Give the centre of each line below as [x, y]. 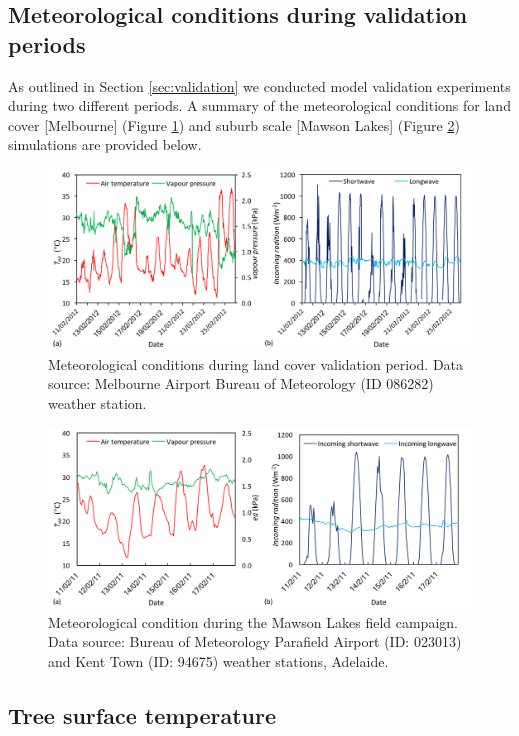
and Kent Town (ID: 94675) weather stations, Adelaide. [218, 661]
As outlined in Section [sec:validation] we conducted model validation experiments [259, 85]
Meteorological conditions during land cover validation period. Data [256, 363]
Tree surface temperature [142, 714]
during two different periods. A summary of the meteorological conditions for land [259, 105]
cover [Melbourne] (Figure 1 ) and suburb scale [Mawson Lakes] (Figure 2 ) [234, 124]
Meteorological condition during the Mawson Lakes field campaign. [253, 621]
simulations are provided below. [105, 144]
